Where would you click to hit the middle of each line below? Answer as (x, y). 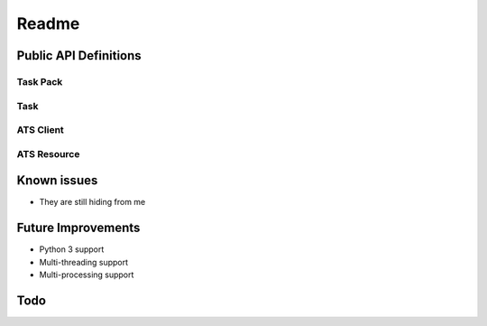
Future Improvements (78, 228)
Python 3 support (72, 249)
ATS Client (41, 130)
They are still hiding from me (92, 202)
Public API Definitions (79, 56)
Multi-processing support (87, 275)
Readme (48, 23)
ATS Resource (48, 154)
